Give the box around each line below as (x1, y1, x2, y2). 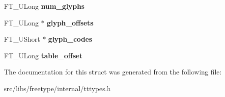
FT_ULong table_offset (4, 50, 83, 60)
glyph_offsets (47, 17, 93, 27)
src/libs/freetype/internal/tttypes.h (4, 83, 111, 93)
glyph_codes (48, 34, 92, 44)
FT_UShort (4, 34, 40, 44)
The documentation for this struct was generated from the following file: (4, 67, 222, 77)
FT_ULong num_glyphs (4, 1, 84, 11)
